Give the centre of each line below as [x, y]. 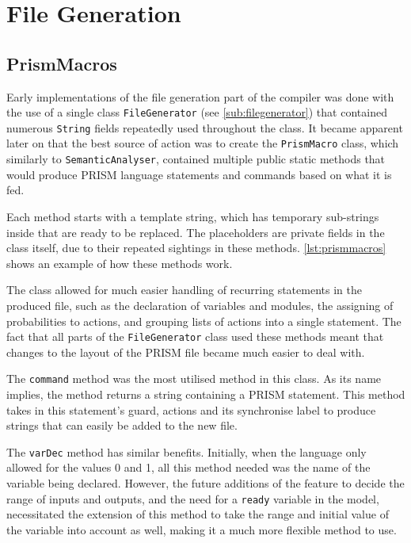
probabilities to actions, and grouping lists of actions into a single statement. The [204, 321]
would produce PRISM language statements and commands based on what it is [199, 174]
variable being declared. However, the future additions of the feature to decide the [205, 483]
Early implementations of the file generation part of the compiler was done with [200, 96]
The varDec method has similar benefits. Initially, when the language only [186, 451]
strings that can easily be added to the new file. [122, 425]
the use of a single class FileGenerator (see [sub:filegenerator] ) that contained [197, 112]
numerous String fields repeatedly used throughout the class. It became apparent [205, 127]
